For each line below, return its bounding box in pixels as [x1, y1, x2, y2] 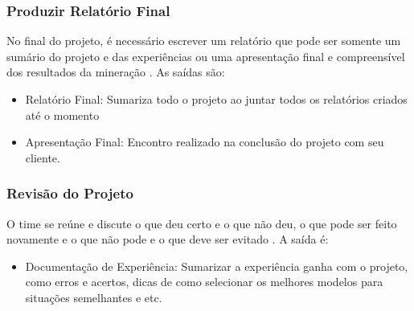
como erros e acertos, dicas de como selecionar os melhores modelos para [25, 273, 383, 290]
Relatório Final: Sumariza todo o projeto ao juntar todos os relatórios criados [25, 91, 408, 107]
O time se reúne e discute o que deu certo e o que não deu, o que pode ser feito [6, 215, 397, 231]
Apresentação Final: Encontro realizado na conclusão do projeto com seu [25, 133, 384, 150]
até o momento [25, 106, 100, 123]
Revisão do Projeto [6, 183, 133, 203]
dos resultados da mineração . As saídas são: [6, 63, 225, 80]
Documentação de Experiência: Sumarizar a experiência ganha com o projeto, [25, 257, 408, 274]
